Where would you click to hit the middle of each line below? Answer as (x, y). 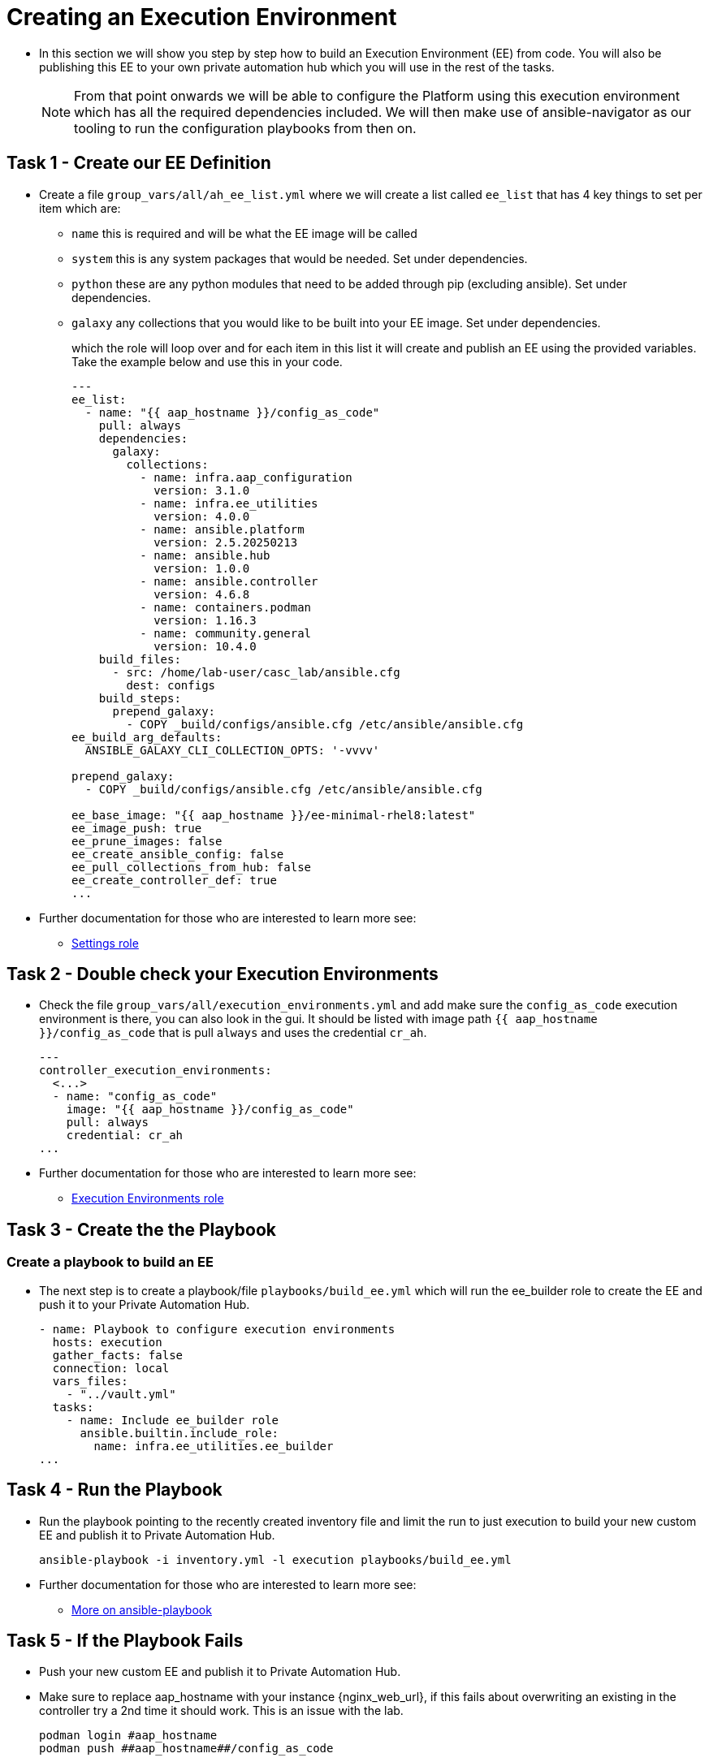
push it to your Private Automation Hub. (145, 1304)
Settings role (105, 943)
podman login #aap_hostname (128, 1736)
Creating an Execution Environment (202, 17)
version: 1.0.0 (202, 568)
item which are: (80, 208)
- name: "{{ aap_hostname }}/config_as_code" (232, 412)
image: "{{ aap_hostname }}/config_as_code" (210, 1110)
